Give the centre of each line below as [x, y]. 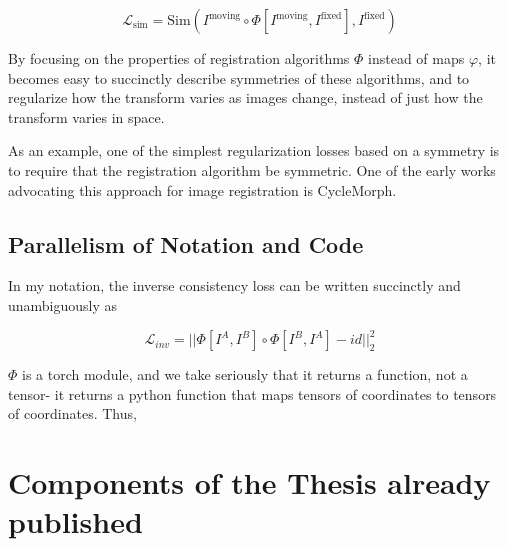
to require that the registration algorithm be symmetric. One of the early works [252, 169]
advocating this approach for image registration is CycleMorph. [202, 189]
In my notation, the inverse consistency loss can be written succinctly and [234, 285]
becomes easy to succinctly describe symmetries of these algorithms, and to [239, 77]
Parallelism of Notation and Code [186, 243]
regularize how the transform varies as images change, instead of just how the [245, 97]
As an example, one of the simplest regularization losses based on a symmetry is [254, 150]
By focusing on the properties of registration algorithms [179, 58]
